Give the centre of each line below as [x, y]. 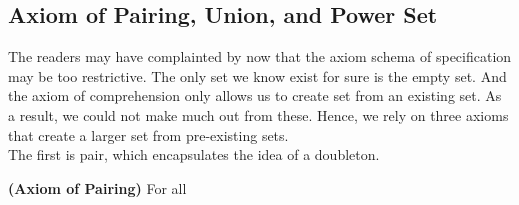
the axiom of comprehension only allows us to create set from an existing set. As [255, 95]
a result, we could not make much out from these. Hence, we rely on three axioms [258, 114]
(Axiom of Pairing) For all [97, 187]
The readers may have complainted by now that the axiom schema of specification [260, 56]
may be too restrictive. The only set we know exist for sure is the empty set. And [257, 75]
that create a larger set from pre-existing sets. [148, 134]
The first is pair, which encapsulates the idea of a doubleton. [194, 154]
